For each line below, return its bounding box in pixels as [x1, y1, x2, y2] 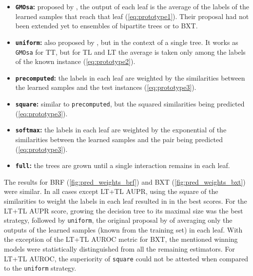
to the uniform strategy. [4, 263, 77, 273]
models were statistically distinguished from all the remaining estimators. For [4, 243, 235, 254]
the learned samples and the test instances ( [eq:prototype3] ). [15, 82, 196, 92]
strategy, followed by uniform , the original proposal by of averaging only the [4, 215, 233, 225]
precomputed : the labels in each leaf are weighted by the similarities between [15, 72, 245, 83]
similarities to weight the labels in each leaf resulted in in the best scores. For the [4, 195, 247, 206]
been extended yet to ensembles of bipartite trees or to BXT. [15, 21, 198, 31]
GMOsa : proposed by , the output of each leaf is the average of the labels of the [15, 1, 250, 11]
